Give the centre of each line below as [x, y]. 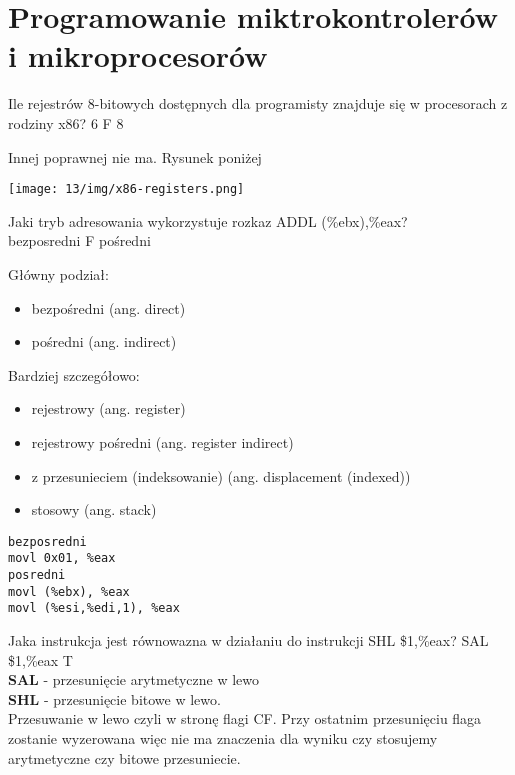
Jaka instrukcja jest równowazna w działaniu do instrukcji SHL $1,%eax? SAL [248, 639]
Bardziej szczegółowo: [74, 374]
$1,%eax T [40, 659]
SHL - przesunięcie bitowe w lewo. [114, 698]
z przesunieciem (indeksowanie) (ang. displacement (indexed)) [221, 475]
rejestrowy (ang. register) [108, 408]
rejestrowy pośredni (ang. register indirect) [162, 441]
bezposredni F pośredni [79, 240]
